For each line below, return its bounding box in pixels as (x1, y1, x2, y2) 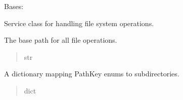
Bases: (4, 1, 24, 11)
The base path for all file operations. (4, 35, 117, 45)
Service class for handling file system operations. (4, 18, 154, 28)
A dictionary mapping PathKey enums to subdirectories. (4, 68, 179, 79)
